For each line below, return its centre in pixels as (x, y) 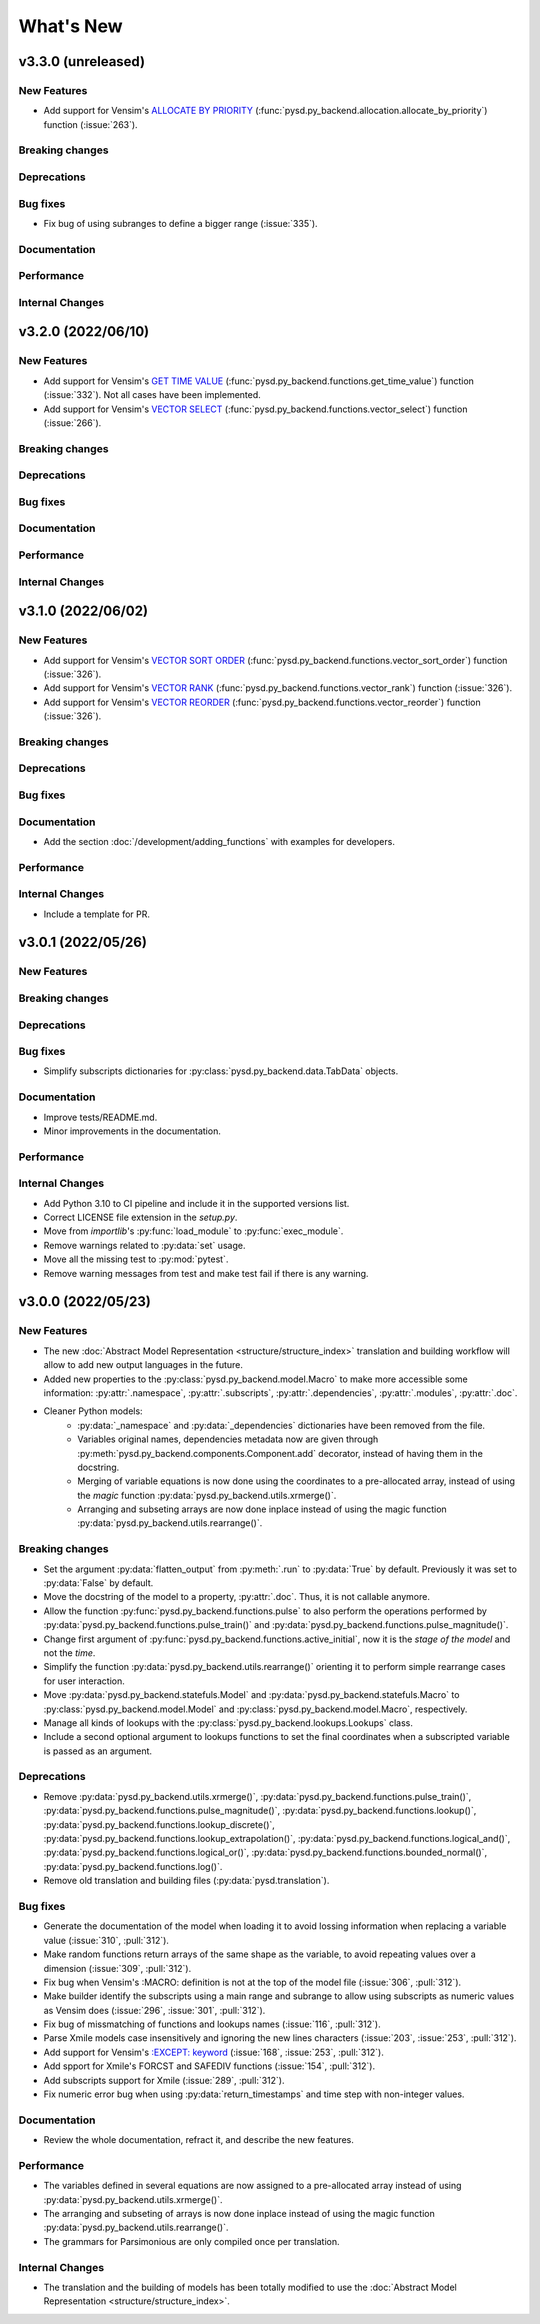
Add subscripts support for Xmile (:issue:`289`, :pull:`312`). (164, 2080)
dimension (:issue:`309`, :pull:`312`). (117, 1968)
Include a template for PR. (96, 914)
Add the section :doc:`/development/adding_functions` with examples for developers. (219, 841)
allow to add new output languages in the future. (143, 1365)
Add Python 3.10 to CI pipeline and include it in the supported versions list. (196, 1203)
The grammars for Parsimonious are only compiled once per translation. (191, 2241)
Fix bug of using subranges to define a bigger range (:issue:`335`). (181, 223)
